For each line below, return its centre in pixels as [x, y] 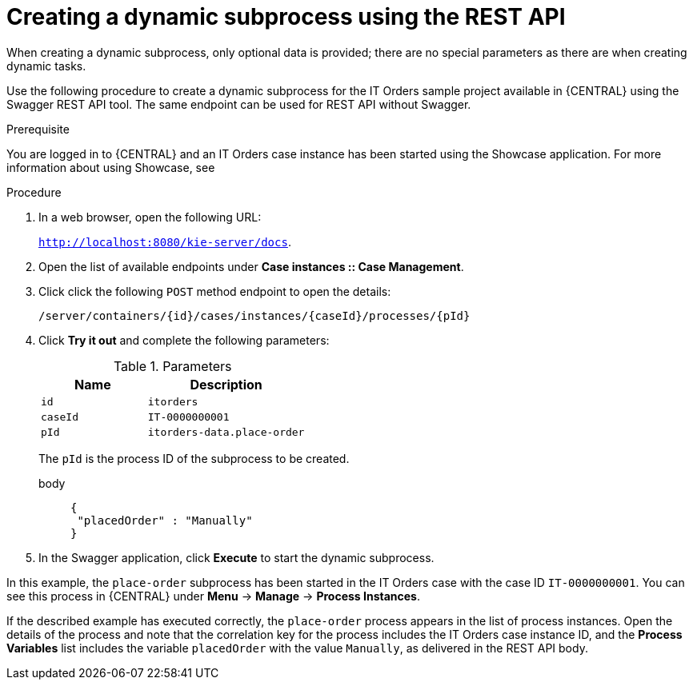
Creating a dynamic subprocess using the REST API [286, 17]
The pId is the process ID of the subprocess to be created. [194, 458]
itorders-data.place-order [226, 432]
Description [226, 384]
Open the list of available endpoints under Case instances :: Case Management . [251, 266]
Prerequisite [38, 129]
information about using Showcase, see [111, 167]
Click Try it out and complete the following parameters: [184, 340]
